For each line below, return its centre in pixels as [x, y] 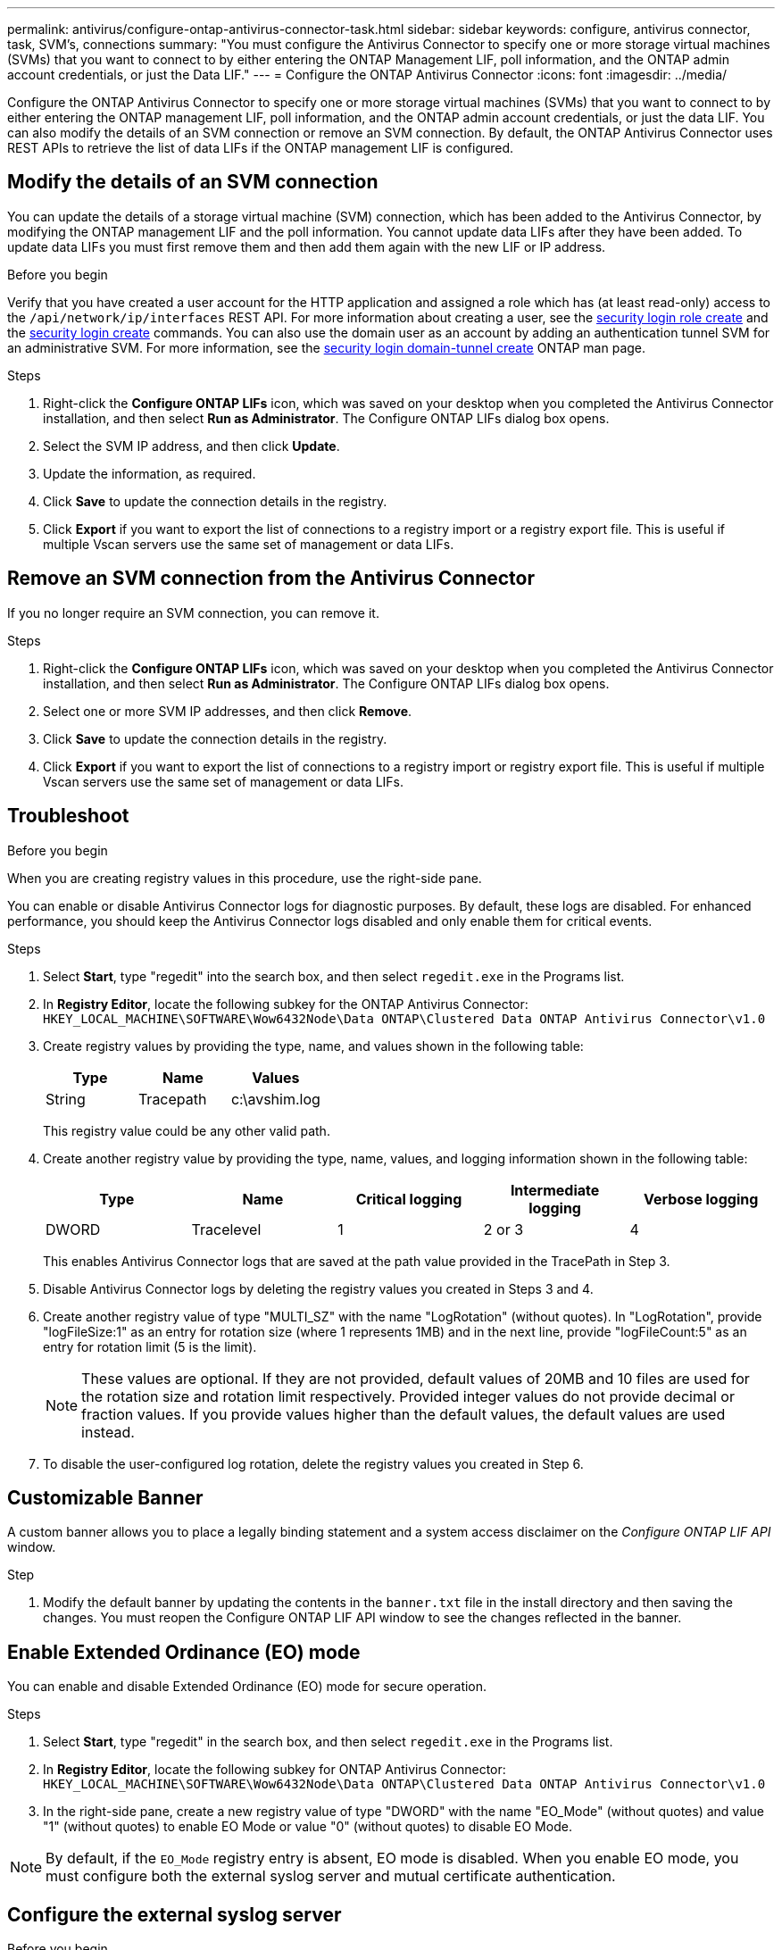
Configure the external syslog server [175, 1914]
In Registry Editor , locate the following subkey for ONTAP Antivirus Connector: [275, 1770]
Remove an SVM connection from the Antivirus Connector [271, 579]
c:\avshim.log [275, 1099]
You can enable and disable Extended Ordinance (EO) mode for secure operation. [247, 1687]
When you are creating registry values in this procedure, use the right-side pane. [245, 878]
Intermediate [555, 1190]
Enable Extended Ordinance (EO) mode [184, 1652]
